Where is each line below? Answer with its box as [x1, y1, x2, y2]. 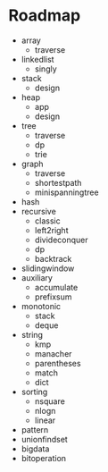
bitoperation [21, 452, 67, 463]
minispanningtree [34, 187, 99, 198]
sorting [21, 386, 48, 397]
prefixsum [34, 291, 72, 302]
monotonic [21, 300, 62, 311]
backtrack [34, 253, 72, 264]
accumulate [34, 282, 79, 292]
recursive [21, 206, 57, 216]
